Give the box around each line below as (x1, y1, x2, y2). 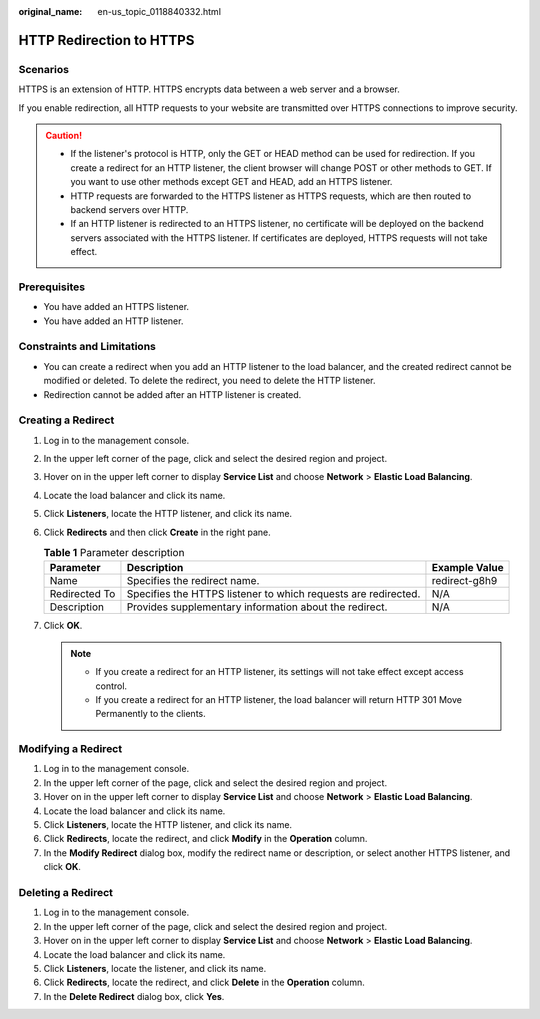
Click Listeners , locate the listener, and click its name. (43, 962, 267, 974)
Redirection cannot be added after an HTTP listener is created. (43, 388, 302, 400)
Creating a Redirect (18, 413, 115, 427)
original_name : (18, 6, 83, 17)
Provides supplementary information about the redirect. (126, 600, 388, 614)
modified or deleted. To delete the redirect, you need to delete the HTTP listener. (43, 375, 376, 387)
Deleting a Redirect (18, 885, 114, 899)
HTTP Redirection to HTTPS (18, 31, 195, 49)
